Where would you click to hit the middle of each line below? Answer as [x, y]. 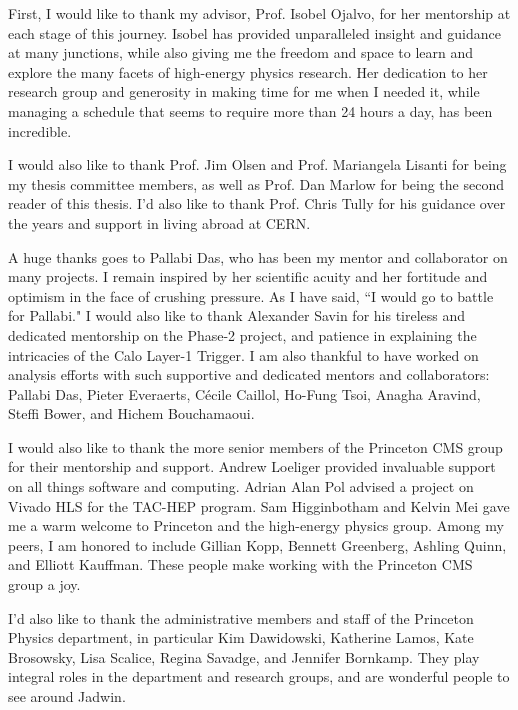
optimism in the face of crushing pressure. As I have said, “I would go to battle [251, 295]
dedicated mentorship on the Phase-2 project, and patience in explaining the [242, 334]
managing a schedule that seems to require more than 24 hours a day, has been [250, 110]
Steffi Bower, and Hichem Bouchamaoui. [131, 413]
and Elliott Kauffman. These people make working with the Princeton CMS [240, 564]
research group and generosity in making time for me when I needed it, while [244, 91]
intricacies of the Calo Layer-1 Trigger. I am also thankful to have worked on [243, 354]
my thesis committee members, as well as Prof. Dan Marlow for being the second [256, 183]
